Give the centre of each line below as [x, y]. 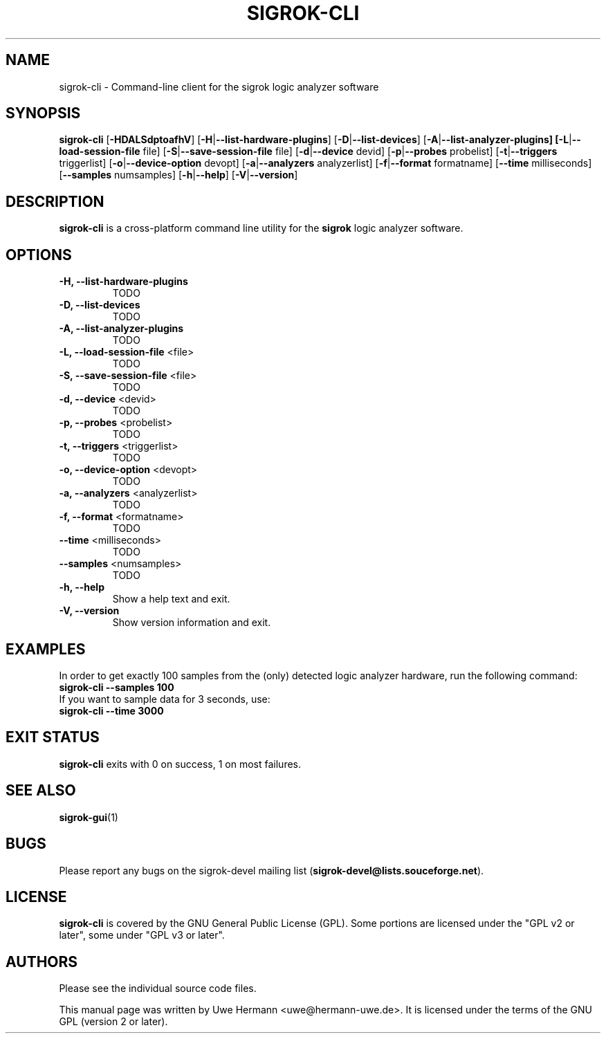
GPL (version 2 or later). [113, 1022]
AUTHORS [42, 962]
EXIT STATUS [53, 737]
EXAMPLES [46, 649]
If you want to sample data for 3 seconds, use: [165, 699]
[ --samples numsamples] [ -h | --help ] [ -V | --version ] [178, 175]
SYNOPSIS [43, 113]
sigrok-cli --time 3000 [111, 710]
